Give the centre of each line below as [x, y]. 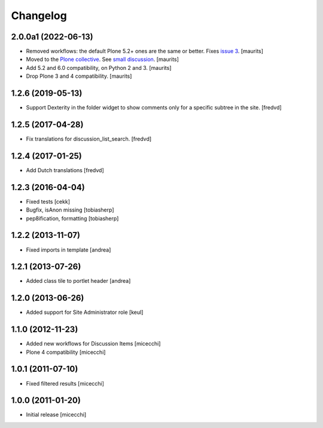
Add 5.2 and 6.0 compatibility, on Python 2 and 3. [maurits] [99, 68]
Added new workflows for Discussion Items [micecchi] [93, 344]
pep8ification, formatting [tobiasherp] [72, 218]
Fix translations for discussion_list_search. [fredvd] [89, 139]
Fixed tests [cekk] [48, 201]
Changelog [39, 16]
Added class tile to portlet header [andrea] [78, 281]
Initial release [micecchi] [56, 415]
